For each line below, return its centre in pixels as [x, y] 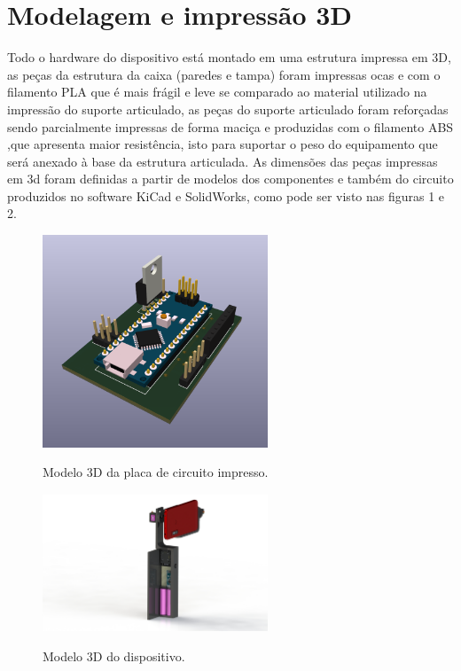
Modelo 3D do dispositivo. [114, 655]
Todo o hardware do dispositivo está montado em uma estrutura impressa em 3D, [229, 57]
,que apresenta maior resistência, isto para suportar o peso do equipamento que [223, 144]
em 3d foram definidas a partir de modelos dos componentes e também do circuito [230, 179]
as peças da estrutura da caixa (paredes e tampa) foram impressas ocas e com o [224, 74]
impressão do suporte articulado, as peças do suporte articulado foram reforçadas [228, 109]
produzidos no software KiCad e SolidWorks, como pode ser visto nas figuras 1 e [226, 195]
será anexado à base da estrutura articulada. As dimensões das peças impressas [223, 161]
